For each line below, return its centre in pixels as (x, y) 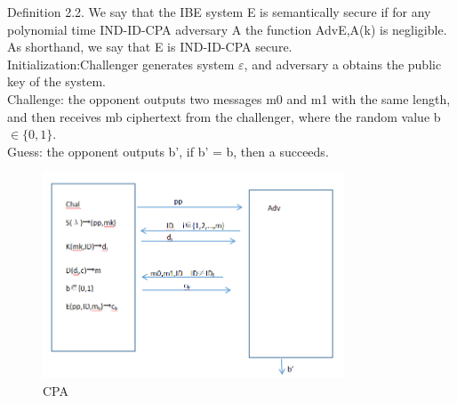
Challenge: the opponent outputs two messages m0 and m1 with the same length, (229, 98)
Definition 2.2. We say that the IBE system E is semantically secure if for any (219, 12)
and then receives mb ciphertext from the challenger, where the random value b (224, 116)
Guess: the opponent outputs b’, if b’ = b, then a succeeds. (168, 151)
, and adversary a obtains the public (343, 64)
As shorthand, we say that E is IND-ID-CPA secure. (150, 47)
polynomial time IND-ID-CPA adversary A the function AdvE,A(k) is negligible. (227, 29)
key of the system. (56, 81)
